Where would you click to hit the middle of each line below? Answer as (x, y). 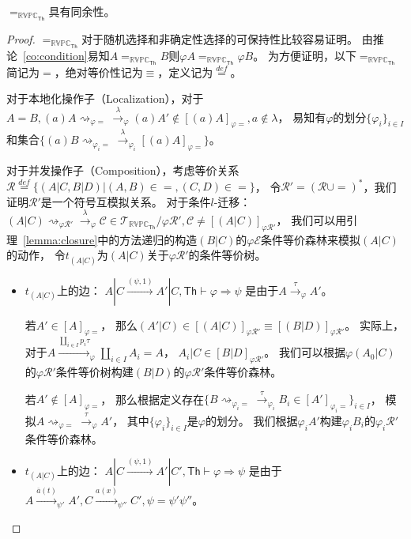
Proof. (21, 38)
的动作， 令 (36, 255)
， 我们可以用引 (317, 220)
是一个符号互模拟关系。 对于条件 (126, 201)
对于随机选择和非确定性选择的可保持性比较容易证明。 (220, 38)
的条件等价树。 (227, 255)
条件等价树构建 (94, 371)
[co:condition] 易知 (66, 55)
